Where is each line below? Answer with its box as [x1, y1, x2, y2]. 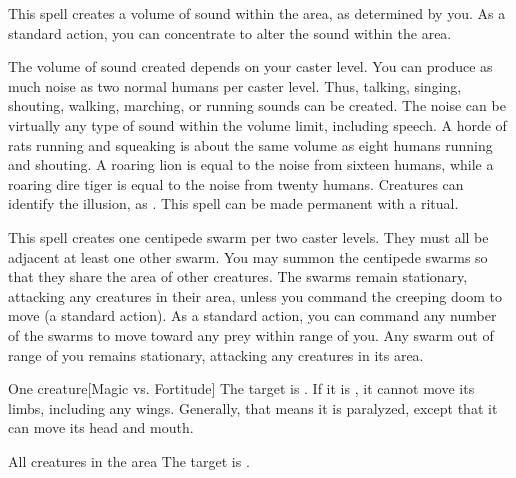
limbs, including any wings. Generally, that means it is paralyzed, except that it [8, 397, 498, 418]
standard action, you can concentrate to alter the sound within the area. [8, 22, 452, 43]
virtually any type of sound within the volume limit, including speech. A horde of [8, 114, 507, 135]
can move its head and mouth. [8, 417, 194, 438]
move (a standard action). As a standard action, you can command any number [8, 305, 497, 326]
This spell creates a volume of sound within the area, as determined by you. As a [8, 3, 506, 23]
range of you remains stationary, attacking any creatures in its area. [8, 344, 424, 365]
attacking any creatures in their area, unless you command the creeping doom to [8, 285, 502, 306]
